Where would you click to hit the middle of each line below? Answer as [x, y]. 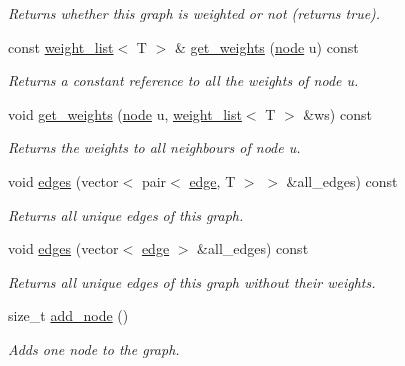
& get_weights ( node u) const [266, 46]
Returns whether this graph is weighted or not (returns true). [194, 13]
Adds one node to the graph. [94, 348]
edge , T [212, 180]
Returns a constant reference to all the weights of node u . [183, 80]
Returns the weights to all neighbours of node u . [154, 147]
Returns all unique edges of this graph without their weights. [192, 281]
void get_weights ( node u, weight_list [125, 113]
